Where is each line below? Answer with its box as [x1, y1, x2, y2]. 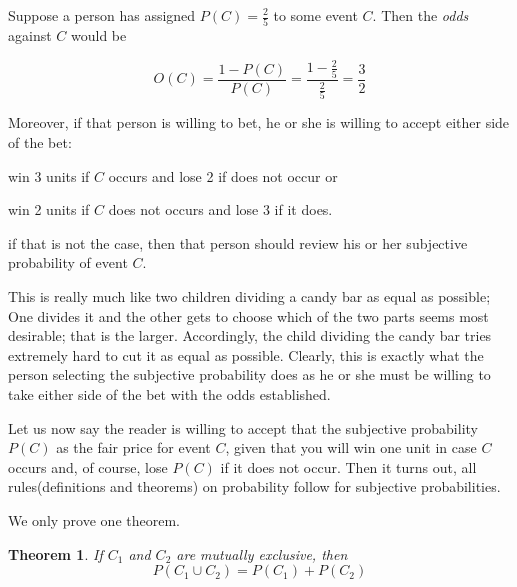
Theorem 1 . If [8, 543, 103, 564]
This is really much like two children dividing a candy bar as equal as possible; [8, 286, 491, 306]
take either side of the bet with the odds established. [8, 383, 331, 404]
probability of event [8, 252, 128, 273]
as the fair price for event [56, 437, 211, 458]
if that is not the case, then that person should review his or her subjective [8, 232, 468, 253]
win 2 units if [8, 199, 90, 220]
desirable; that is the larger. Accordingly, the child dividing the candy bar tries [8, 325, 492, 346]
